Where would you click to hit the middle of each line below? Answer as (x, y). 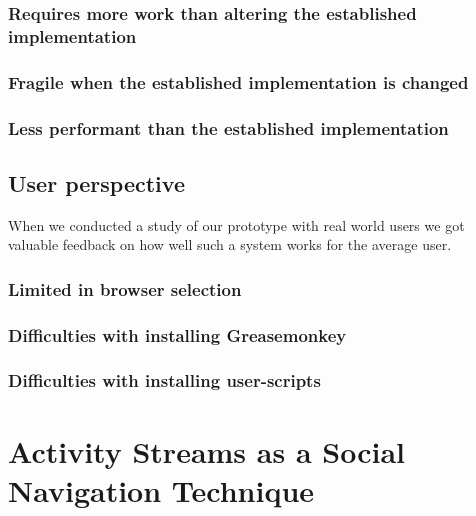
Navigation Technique (161, 489)
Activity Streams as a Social (206, 450)
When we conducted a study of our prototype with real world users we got (236, 224)
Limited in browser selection (125, 288)
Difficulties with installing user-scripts (164, 380)
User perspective (96, 182)
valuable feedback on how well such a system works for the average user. (230, 244)
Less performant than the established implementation (228, 127)
